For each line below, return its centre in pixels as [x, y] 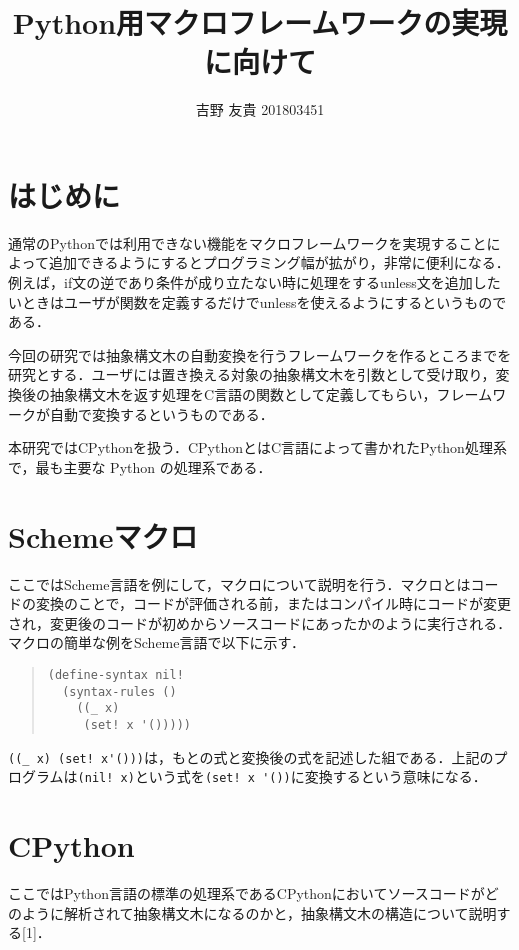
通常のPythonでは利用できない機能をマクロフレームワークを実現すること [247, 242]
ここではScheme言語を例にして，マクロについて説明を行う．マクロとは [239, 583]
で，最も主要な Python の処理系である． [140, 466]
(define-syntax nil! [115, 674]
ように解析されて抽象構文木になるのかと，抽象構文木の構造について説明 [259, 912]
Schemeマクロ [103, 535]
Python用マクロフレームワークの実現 [260, 22]
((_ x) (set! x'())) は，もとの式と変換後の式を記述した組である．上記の [251, 756]
